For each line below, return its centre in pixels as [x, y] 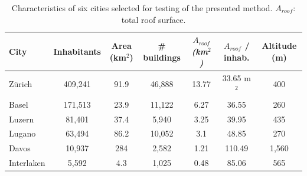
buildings [162, 57]
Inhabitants [77, 51]
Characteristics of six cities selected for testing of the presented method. [142, 8]
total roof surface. [153, 19]
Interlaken [27, 163]
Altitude [279, 45]
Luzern [22, 119]
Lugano [22, 133]
